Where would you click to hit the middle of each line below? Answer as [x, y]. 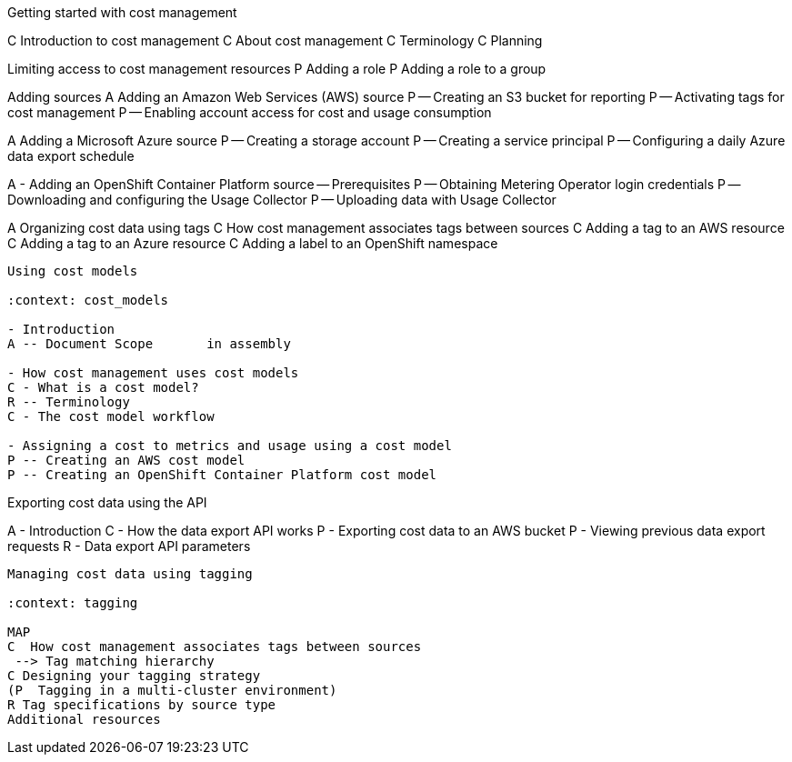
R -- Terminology [69, 402]
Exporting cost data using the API [107, 502]
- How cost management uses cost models [153, 373]
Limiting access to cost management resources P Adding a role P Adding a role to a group [277, 69]
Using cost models [73, 271]
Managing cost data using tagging [130, 574]
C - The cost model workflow [111, 416]
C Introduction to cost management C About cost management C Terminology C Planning [275, 40]
